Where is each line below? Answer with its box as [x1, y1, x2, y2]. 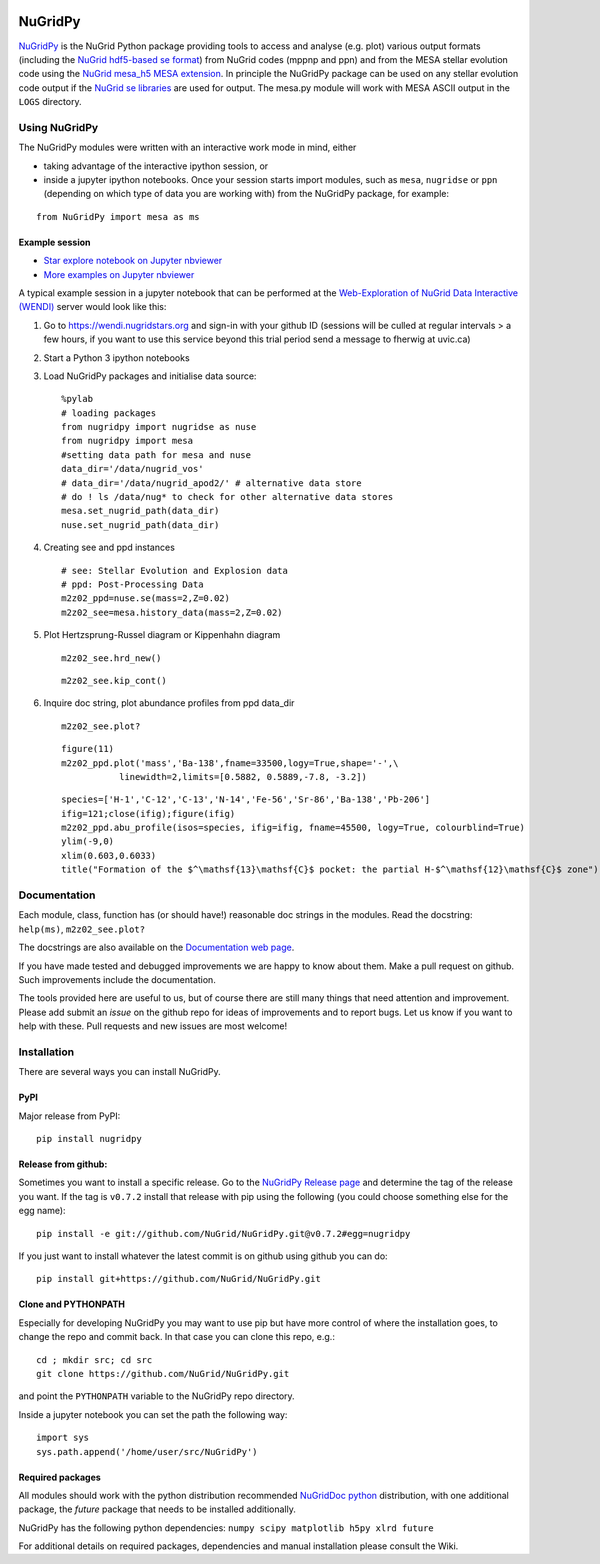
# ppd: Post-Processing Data [61, 578, 204, 590]
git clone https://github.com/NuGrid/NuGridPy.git [36, 1368, 290, 1379]
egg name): [18, 1205, 66, 1217]
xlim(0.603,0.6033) [61, 850, 157, 861]
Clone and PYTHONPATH [18, 1298, 125, 1310]
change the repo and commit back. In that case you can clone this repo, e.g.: [18, 1331, 335, 1343]
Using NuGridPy [18, 120, 99, 134]
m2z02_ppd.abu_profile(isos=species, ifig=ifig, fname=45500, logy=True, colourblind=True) [61, 822, 525, 834]
